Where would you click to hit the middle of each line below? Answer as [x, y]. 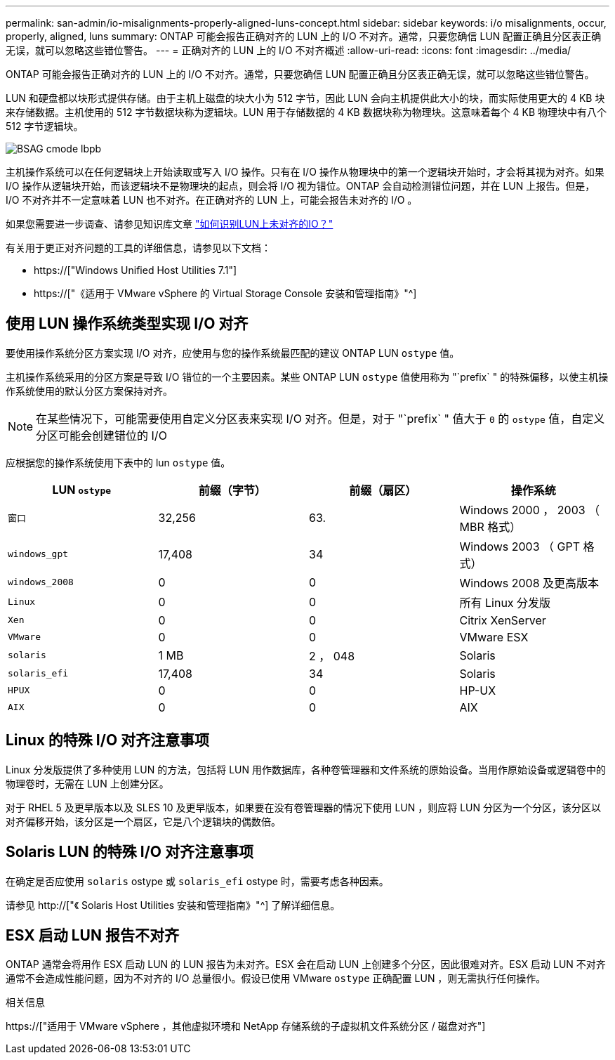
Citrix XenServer [503, 620]
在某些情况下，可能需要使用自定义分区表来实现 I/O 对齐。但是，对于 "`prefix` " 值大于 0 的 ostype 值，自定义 [320, 418]
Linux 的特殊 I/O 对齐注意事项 [108, 740]
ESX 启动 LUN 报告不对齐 [92, 935]
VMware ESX [494, 637]
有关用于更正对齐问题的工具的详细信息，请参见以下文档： [138, 248]
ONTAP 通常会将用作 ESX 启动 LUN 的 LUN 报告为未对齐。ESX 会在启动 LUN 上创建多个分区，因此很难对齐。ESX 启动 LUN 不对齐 [306, 964]
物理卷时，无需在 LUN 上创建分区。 [87, 783]
